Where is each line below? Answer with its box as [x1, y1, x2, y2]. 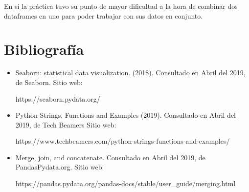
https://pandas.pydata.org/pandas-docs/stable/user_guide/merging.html [15, 178, 236, 189]
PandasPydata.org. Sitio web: [15, 162, 104, 172]
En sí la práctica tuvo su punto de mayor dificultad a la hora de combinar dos [4, 1, 238, 11]
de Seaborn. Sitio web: [15, 77, 83, 87]
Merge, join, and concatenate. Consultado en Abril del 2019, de [15, 152, 205, 162]
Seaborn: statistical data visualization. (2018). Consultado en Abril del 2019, [15, 67, 246, 78]
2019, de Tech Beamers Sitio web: [15, 119, 116, 129]
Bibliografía [4, 39, 84, 59]
